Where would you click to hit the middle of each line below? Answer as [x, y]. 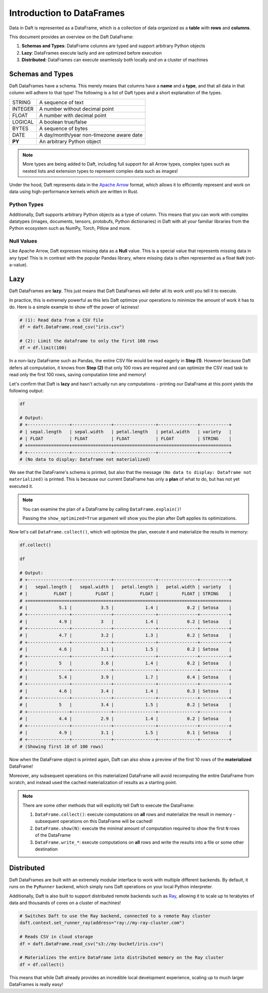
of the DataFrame [53, 835]
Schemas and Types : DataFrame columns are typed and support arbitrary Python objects [113, 46]
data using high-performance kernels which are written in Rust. [74, 192]
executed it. [21, 486]
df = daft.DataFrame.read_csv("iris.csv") [72, 327]
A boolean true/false [63, 122]
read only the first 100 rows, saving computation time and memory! [78, 375]
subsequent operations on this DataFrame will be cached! [94, 821]
